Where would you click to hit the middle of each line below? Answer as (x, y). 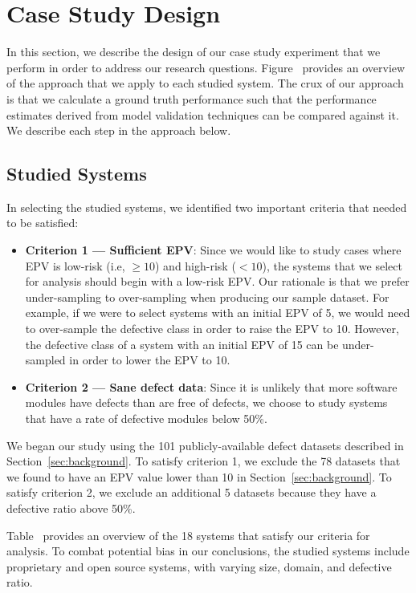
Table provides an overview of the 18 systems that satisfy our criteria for (188, 535)
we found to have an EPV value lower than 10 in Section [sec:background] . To (199, 476)
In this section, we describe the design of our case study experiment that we (194, 52)
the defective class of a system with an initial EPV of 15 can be (182, 344)
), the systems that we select (332, 265)
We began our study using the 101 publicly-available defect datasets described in (205, 445)
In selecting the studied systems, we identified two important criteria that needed (207, 207)
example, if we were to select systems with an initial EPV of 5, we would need (218, 313)
